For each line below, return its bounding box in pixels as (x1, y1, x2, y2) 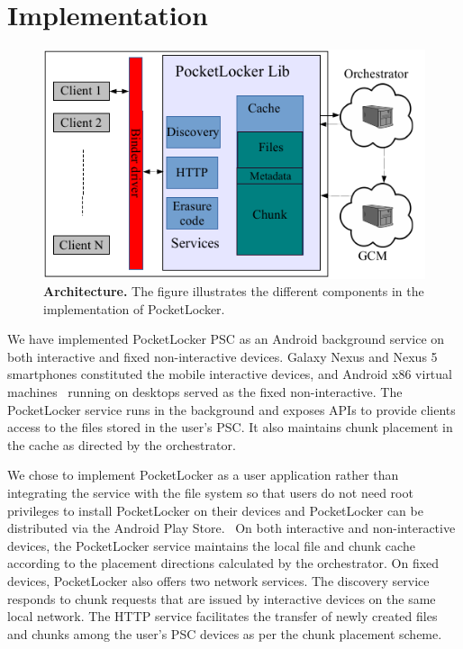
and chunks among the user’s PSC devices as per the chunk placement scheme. (7, 624, 442, 643)
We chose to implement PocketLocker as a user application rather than (7, 465, 399, 484)
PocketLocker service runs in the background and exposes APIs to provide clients (7, 400, 456, 419)
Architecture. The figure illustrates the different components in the (43, 282, 424, 301)
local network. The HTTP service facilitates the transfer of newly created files (7, 607, 438, 626)
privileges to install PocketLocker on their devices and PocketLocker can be (7, 500, 423, 519)
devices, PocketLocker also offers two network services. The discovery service (7, 572, 430, 590)
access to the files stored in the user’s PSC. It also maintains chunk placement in (7, 418, 453, 437)
